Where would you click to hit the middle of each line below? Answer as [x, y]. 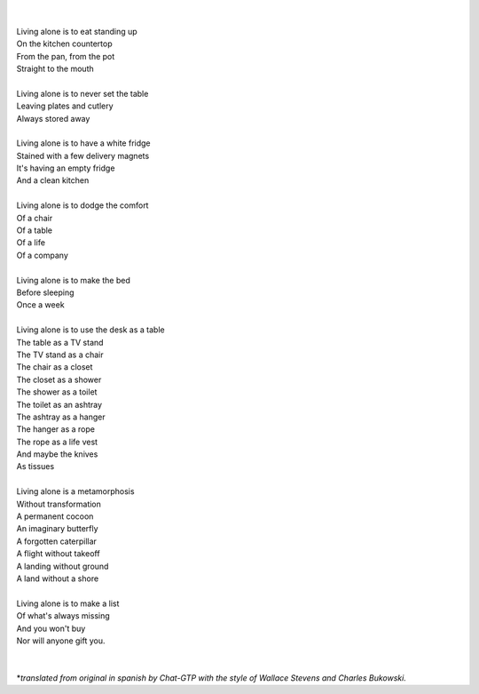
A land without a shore [58, 578]
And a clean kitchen [53, 180]
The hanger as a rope [55, 429]
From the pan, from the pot [66, 56]
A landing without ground [63, 566]
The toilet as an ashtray [59, 404]
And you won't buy [51, 628]
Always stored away [53, 118]
